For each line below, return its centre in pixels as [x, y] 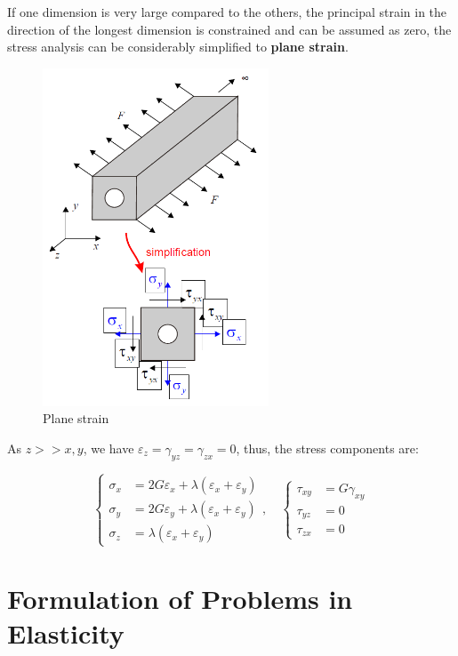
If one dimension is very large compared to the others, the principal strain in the [227, 12]
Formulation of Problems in [180, 598]
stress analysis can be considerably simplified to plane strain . [178, 47]
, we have [108, 448]
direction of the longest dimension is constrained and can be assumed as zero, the [229, 29]
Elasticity [66, 632]
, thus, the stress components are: [327, 448]
